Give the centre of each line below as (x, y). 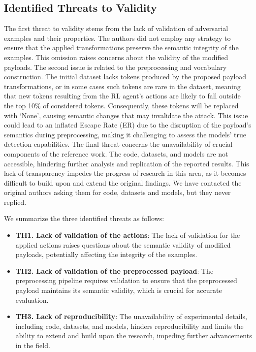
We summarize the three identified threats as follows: (84, 218)
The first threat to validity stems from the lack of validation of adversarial (116, 28)
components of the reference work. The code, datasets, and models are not (116, 153)
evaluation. (32, 300)
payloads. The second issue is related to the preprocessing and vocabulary (115, 67)
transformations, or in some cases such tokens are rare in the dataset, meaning (122, 86)
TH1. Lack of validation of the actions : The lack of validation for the (128, 235)
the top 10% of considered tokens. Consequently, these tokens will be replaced (121, 105)
